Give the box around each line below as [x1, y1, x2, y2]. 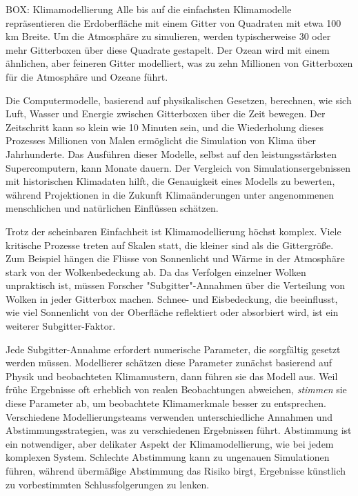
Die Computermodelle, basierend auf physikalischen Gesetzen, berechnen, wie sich [6, 92, 352, 107]
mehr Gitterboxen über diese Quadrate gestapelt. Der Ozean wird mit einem [6, 42, 330, 57]
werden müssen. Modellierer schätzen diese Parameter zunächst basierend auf [6, 355, 332, 370]
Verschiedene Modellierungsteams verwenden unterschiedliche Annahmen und [6, 409, 333, 424]
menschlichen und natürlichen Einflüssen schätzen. [6, 201, 219, 215]
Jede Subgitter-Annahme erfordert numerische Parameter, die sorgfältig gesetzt [6, 341, 341, 356]
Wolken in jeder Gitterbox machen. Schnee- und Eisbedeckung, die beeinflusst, [6, 291, 338, 306]
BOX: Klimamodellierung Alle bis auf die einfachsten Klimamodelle [6, 2, 292, 16]
